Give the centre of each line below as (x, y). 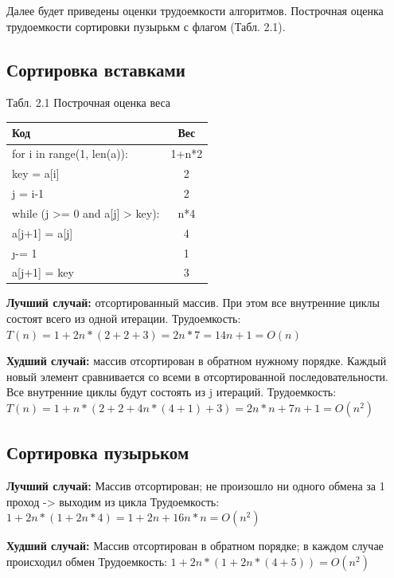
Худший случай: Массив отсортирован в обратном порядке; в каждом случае (195, 546)
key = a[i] (36, 173)
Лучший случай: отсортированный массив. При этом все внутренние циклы (193, 303)
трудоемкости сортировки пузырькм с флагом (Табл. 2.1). (146, 26)
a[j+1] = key (43, 272)
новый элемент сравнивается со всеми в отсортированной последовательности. (197, 376)
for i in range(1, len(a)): (70, 153)
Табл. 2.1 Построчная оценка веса (89, 102)
